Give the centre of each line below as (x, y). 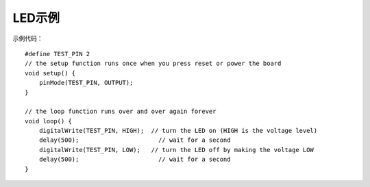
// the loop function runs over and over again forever (121, 112)
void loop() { (48, 121)
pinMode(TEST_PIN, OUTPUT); (86, 83)
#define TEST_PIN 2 (58, 54)
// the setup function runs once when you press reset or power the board (153, 64)
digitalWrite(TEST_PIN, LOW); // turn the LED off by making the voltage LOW (176, 150)
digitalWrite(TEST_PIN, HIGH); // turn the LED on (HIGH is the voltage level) (178, 131)
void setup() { (50, 73)
